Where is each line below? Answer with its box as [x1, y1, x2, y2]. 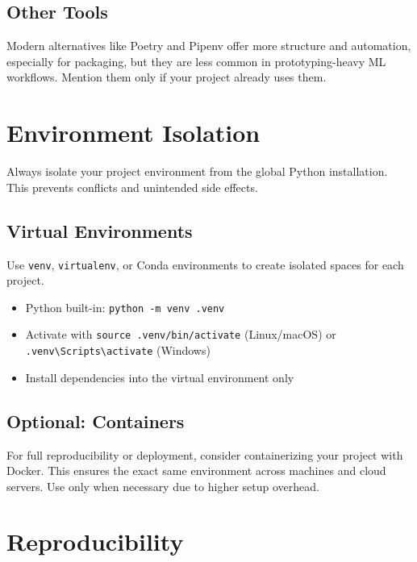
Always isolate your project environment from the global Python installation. [6, 163, 388, 180]
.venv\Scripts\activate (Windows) [25, 342, 211, 359]
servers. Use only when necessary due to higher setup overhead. [6, 477, 319, 494]
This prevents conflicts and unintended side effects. [6, 178, 258, 195]
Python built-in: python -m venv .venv [25, 298, 225, 315]
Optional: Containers [6, 408, 185, 433]
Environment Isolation [6, 116, 261, 149]
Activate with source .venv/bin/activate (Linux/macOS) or [25, 326, 336, 343]
